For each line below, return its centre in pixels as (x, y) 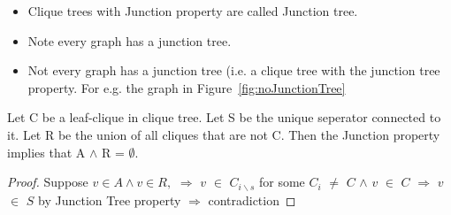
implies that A (46, 152)
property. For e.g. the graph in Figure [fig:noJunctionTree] (187, 87)
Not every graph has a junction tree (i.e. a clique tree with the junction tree (234, 70)
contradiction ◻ (252, 200)
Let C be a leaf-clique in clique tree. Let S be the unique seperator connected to (224, 117)
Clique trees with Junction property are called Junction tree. (193, 11)
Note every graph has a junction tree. (130, 40)
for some (282, 182)
